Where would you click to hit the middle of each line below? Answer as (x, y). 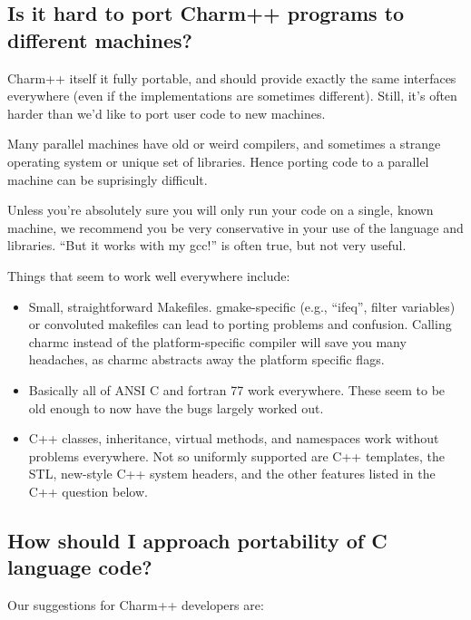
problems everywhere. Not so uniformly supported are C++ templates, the (237, 455)
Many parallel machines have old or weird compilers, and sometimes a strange (224, 144)
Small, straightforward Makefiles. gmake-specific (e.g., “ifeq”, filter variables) (242, 306)
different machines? (100, 39)
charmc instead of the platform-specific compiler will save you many (217, 341)
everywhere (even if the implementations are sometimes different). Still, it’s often (232, 96)
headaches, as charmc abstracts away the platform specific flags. (206, 359)
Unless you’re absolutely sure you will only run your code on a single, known (221, 210)
